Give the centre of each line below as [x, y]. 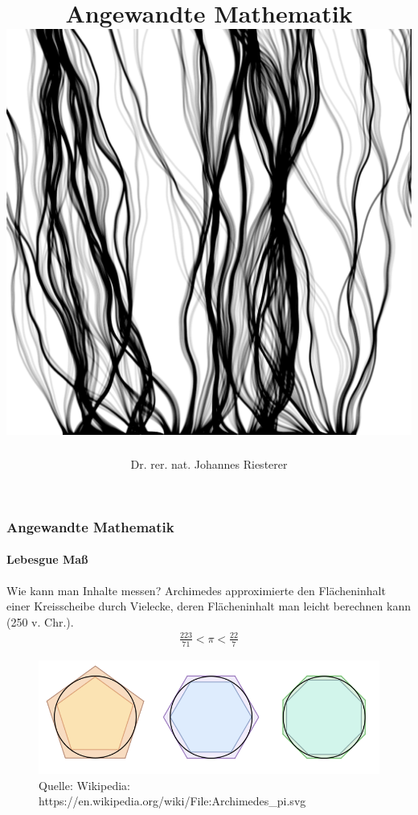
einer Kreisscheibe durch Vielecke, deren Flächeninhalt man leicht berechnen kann [209, 606]
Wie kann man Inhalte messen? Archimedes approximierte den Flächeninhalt [196, 590]
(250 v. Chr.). [40, 621]
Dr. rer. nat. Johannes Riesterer [209, 464]
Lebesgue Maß [47, 559]
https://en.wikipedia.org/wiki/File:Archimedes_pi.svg [172, 801]
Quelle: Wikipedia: [84, 785]
